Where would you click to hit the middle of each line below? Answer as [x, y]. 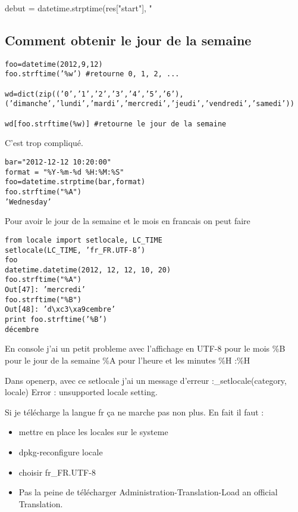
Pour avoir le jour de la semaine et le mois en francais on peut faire [128, 221]
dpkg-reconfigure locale [61, 452]
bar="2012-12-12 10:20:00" [58, 162]
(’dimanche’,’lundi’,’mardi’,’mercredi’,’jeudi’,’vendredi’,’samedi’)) [150, 104]
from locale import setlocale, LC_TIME [84, 240]
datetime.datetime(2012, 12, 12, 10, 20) [88, 270]
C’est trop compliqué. [44, 143]
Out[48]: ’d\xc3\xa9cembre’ [60, 310]
